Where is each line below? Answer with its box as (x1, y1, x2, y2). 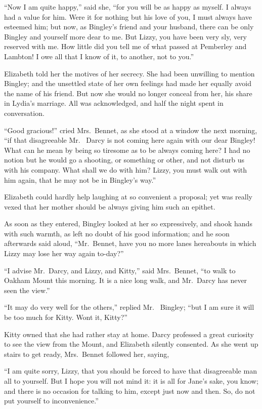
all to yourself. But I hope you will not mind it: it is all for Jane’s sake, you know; (4, 376, 258, 386)
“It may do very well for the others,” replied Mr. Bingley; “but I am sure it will (4, 302, 254, 312)
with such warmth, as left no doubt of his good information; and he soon (4, 228, 230, 238)
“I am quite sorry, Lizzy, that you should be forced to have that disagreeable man (4, 365, 257, 376)
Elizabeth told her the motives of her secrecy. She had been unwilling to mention (4, 68, 255, 78)
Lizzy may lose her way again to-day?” (4, 248, 124, 259)
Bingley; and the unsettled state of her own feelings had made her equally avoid (4, 78, 251, 89)
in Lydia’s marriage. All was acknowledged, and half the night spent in (4, 98, 224, 108)
